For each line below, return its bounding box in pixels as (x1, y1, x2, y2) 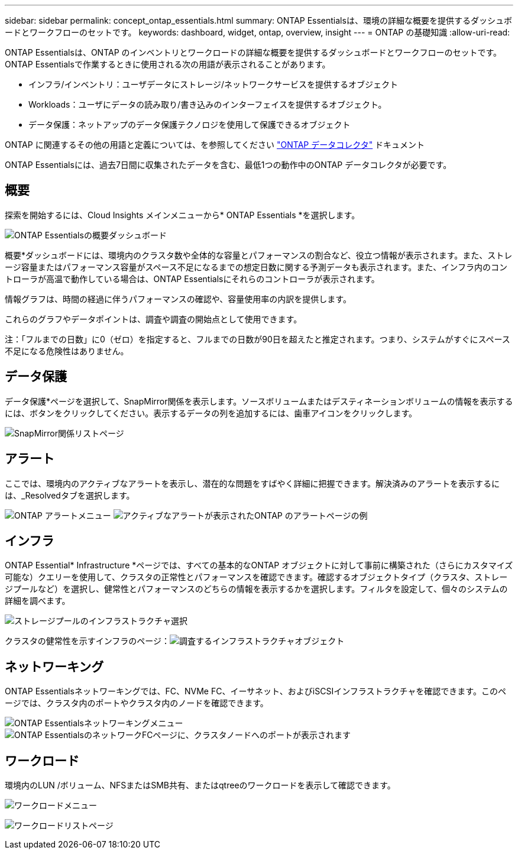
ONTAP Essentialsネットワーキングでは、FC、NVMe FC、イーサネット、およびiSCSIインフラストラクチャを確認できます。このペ (5, 686, 506, 697)
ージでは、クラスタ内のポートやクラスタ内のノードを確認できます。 (5, 698, 268, 709)
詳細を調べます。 (5, 596, 70, 606)
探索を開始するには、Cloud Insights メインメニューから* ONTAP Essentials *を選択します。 (5, 209, 360, 220)
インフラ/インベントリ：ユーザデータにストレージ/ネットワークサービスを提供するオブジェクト (28, 79, 399, 89)
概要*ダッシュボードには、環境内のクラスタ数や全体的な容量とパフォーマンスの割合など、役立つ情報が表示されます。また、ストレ (5, 250, 513, 260)
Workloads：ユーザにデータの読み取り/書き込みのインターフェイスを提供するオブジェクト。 (28, 99, 387, 109)
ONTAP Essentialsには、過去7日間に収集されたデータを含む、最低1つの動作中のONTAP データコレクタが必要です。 (5, 160, 452, 170)
